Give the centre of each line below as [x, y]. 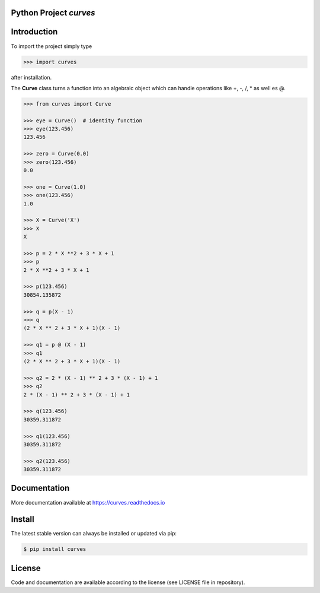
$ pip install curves [55, 549]
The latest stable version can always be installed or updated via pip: [94, 534]
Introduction [34, 32]
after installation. [31, 77]
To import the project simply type [52, 46]
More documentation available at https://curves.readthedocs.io [88, 502]
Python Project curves [53, 13]
